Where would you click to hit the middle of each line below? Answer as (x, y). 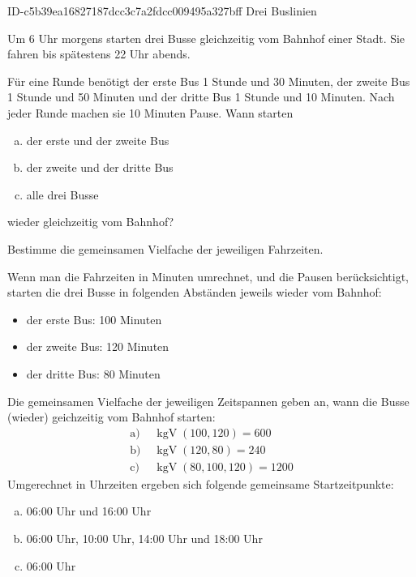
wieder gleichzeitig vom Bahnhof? (91, 222)
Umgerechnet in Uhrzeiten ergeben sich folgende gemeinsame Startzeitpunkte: (201, 483)
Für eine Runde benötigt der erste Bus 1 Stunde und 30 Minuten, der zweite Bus (209, 81)
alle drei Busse (62, 194)
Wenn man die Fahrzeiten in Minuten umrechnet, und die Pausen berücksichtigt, (208, 276)
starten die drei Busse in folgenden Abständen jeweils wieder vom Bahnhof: (195, 292)
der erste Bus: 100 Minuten (94, 319)
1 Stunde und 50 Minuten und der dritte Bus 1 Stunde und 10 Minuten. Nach (201, 97)
